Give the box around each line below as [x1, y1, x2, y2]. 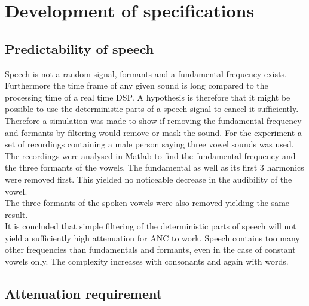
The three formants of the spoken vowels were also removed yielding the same [5, 196, 290, 209]
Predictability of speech [5, 39, 154, 57]
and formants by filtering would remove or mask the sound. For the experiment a [5, 126, 302, 138]
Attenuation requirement [5, 284, 163, 303]
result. [5, 208, 28, 220]
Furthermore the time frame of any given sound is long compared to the [5, 79, 268, 92]
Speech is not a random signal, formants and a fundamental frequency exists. [5, 67, 287, 80]
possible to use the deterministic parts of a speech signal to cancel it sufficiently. [5, 102, 299, 115]
